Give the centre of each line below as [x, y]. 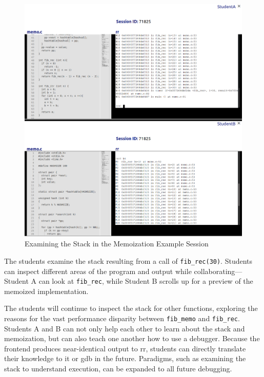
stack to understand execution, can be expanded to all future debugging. [118, 368]
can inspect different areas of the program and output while [98, 271]
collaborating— [218, 271]
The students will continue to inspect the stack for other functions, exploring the [131, 308]
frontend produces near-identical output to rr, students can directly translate [125, 348]
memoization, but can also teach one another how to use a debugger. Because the [132, 338]
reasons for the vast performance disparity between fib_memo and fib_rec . [122, 318]
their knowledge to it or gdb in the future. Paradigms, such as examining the [125, 358]
